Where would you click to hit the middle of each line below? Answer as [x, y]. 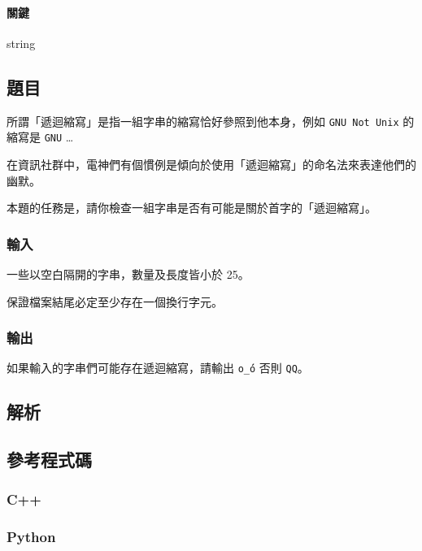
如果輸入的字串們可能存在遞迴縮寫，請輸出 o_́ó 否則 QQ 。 [158, 368]
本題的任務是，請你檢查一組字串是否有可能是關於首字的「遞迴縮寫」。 [191, 208]
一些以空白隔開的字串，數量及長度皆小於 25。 [128, 273]
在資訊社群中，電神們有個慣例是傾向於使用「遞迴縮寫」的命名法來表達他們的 [211, 164]
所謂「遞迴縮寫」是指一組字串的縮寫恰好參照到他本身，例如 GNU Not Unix [203, 121]
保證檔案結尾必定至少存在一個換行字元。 [115, 301]
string [21, 43]
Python [31, 537]
